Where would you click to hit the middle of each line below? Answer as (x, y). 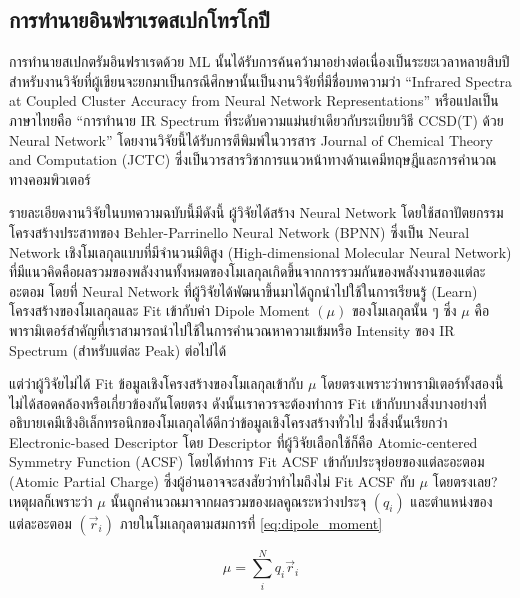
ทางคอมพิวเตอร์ (50, 178)
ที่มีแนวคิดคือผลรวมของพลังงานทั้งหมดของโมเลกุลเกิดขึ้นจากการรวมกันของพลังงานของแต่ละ (247, 271)
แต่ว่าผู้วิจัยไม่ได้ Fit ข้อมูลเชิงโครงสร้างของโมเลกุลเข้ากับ (156, 383)
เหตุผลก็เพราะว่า (51, 500)
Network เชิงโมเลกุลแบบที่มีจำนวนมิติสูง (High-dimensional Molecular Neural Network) (260, 251)
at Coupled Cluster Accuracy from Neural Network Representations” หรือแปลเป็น (254, 100)
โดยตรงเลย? (465, 481)
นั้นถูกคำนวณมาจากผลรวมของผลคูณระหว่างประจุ (238, 500)
